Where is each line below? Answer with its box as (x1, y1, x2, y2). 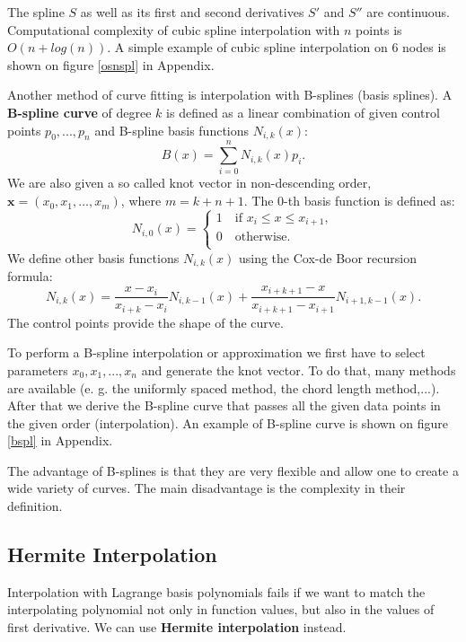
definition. (7, 497, 63, 515)
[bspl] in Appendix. (7, 431, 113, 450)
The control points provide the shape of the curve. (7, 312, 284, 331)
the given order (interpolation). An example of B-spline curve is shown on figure (7, 413, 449, 432)
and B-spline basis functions (94, 120, 250, 139)
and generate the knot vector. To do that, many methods (141, 360, 456, 379)
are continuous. (366, 3, 451, 21)
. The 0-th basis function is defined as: (243, 191, 455, 210)
